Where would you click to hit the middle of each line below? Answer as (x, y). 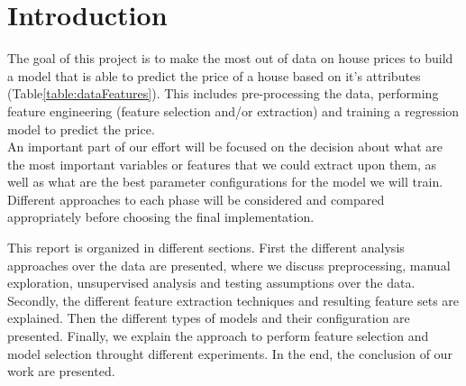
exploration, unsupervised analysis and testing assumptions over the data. (211, 283)
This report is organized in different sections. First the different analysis (206, 248)
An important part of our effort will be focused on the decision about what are (225, 147)
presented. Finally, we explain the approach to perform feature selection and (218, 336)
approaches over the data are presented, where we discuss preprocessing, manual (229, 265)
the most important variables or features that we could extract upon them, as (222, 164)
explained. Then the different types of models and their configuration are (209, 318)
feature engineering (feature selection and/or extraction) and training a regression (233, 110)
